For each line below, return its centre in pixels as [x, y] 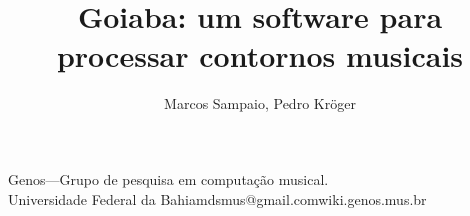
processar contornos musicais [260, 55]
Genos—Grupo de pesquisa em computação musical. [168, 178]
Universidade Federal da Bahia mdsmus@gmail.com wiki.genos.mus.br [217, 198]
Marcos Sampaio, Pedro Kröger [260, 103]
